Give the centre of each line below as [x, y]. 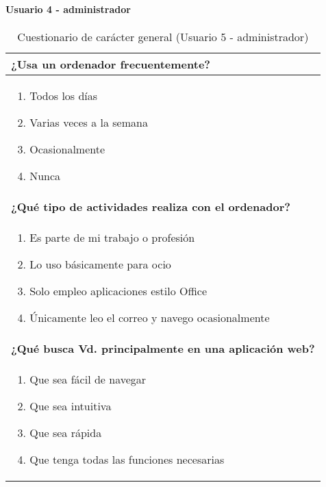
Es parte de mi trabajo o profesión [112, 237]
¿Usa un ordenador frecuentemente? [111, 64]
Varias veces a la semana [89, 122]
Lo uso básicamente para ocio [100, 264]
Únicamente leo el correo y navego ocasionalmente [150, 317]
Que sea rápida [66, 432]
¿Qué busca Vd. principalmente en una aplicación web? [163, 348]
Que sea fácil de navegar [88, 379]
